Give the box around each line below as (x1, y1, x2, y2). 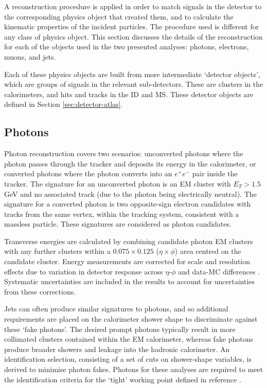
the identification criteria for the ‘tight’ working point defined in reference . (4, 374, 241, 384)
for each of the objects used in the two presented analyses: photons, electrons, (4, 41, 249, 52)
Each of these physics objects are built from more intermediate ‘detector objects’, (4, 68, 260, 79)
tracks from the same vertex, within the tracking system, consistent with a (4, 208, 239, 219)
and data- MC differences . (178, 266, 260, 276)
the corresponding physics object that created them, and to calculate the (4, 11, 234, 22)
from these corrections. (4, 286, 76, 297)
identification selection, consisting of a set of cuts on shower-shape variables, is (4, 354, 252, 364)
